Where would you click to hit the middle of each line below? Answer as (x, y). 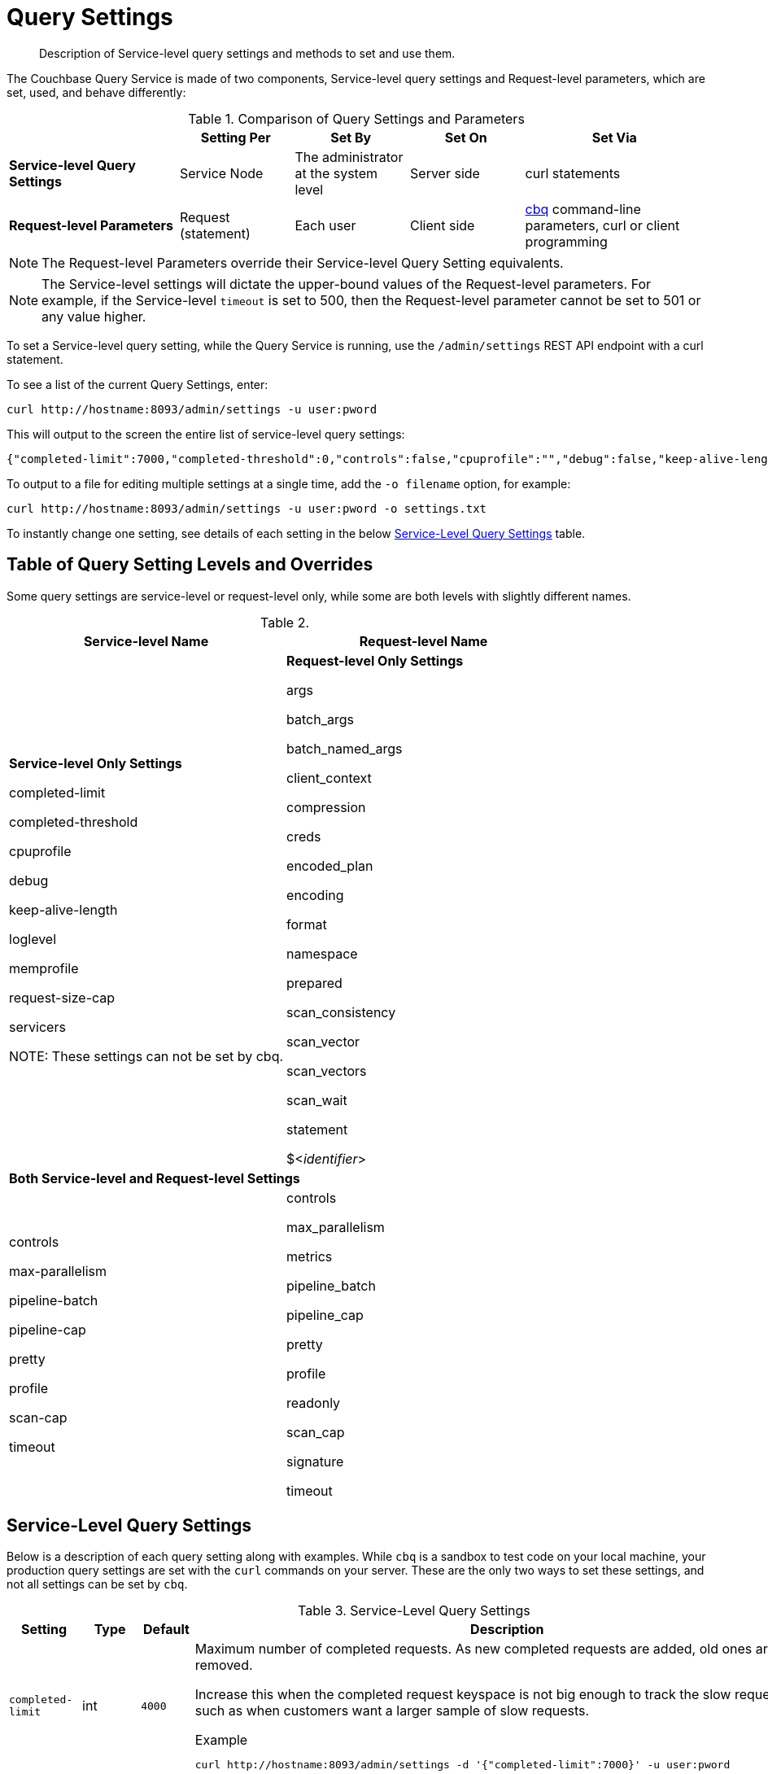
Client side (443, 225)
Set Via (614, 137)
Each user (325, 225)
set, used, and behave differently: (96, 92)
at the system (336, 173)
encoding (315, 895)
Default (166, 1630)
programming (566, 241)
